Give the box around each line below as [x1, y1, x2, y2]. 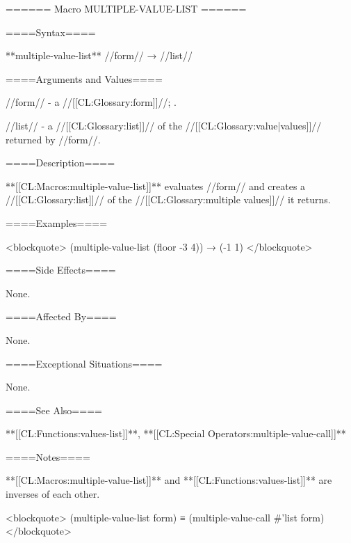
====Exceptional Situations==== [6, 356, 163, 370]
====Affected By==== [6, 309, 117, 324]
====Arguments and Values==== [6, 71, 163, 86]
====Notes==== [6, 449, 90, 464]
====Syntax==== [6, 24, 96, 39]
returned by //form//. [6, 132, 101, 146]
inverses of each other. [6, 487, 100, 501]
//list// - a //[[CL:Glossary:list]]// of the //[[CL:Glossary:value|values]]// [6, 118, 322, 132]
